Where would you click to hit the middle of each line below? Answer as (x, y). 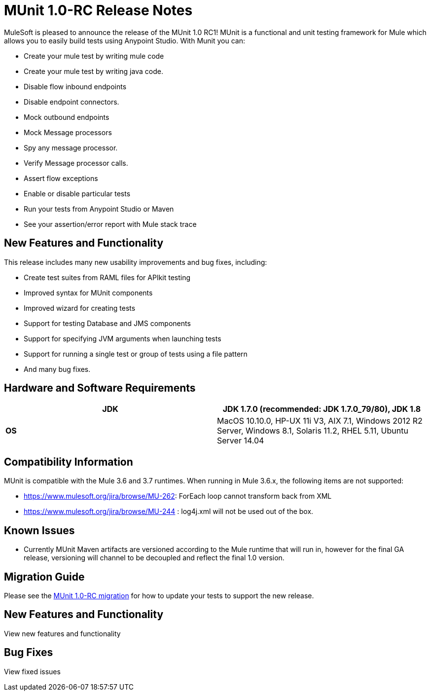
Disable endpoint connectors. (72, 102)
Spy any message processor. (71, 147)
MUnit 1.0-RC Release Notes (98, 10)
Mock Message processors (68, 132)
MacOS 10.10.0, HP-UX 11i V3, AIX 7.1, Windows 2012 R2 (320, 421)
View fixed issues (32, 671)
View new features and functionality (62, 633)
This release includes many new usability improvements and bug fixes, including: (136, 262)
